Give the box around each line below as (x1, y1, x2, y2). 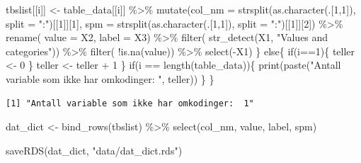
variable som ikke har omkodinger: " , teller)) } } (6, 71, 214, 86)
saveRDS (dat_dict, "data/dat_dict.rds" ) (6, 142, 183, 157)
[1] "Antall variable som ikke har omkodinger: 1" (6, 98, 254, 108)
